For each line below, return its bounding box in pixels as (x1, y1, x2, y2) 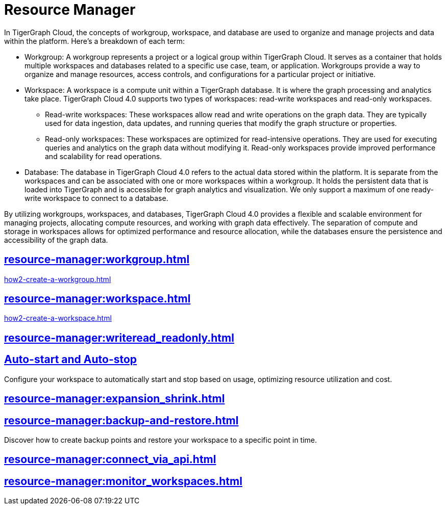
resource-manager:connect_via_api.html (4, 453, 216, 466)
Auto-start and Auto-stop (4, 353, 137, 366)
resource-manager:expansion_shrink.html (4, 392, 225, 405)
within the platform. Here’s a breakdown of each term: (4, 36, 185, 45)
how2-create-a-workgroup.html (4, 274, 111, 284)
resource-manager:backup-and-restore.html (4, 414, 239, 427)
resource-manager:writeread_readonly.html (4, 331, 234, 344)
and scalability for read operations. (45, 151, 162, 161)
